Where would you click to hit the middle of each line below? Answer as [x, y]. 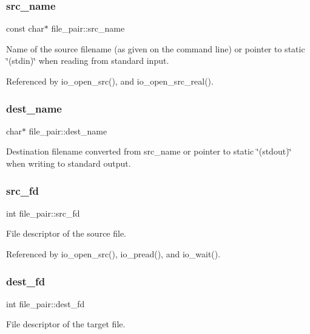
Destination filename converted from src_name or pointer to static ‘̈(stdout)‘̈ [149, 151]
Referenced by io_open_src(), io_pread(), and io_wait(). [113, 254]
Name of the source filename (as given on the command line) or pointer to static [156, 48]
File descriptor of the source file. [66, 233]
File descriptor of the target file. [66, 324]
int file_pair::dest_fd [45, 303]
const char [25, 28]
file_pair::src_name [88, 28]
